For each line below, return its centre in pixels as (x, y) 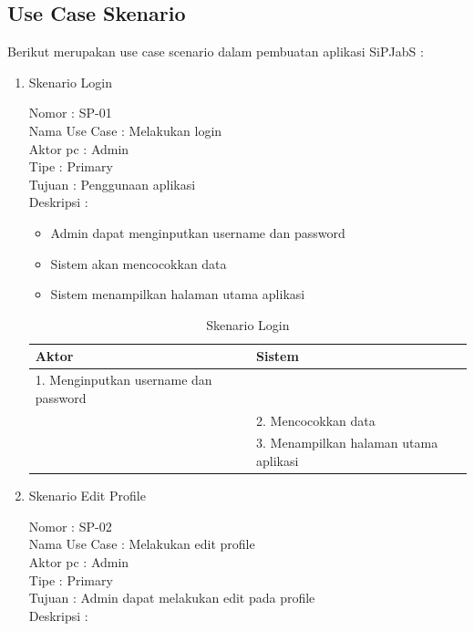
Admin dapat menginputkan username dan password (198, 232)
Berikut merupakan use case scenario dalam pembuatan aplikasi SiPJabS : (216, 52)
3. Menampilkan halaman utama (347, 443)
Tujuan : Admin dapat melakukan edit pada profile (172, 598)
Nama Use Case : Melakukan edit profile (142, 544)
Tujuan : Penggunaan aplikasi (112, 184)
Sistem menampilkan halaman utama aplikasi (178, 294)
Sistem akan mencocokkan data (139, 263)
